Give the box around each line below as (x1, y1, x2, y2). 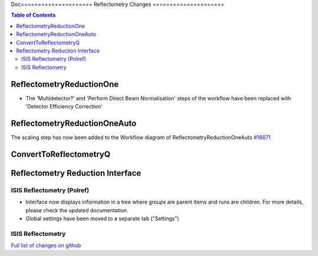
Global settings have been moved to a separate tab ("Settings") (25, 215, 180, 222)
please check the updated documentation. (25, 206, 129, 214)
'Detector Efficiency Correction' (25, 103, 103, 110)
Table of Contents (11, 12, 56, 19)
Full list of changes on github (11, 242, 81, 249)
